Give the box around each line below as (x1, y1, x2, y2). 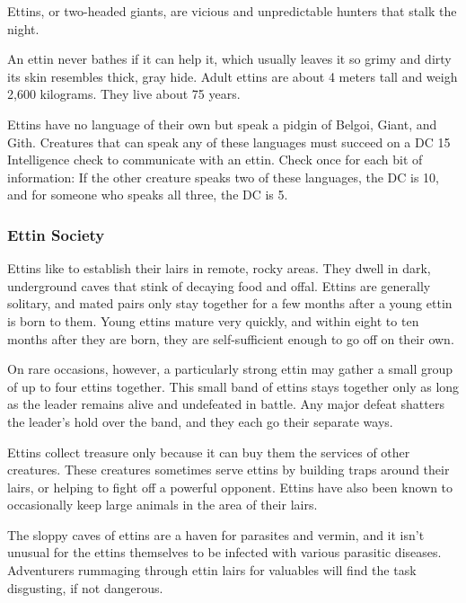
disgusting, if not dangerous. (7, 578, 163, 597)
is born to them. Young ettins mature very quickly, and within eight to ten (7, 311, 419, 330)
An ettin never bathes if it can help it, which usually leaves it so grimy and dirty (7, 49, 452, 68)
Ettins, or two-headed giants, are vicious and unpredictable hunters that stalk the (7, 2, 457, 20)
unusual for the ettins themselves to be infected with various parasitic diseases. (7, 543, 442, 562)
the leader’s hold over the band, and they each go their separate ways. (7, 412, 393, 430)
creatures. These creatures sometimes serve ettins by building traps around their (7, 460, 450, 479)
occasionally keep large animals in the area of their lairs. (7, 495, 318, 514)
